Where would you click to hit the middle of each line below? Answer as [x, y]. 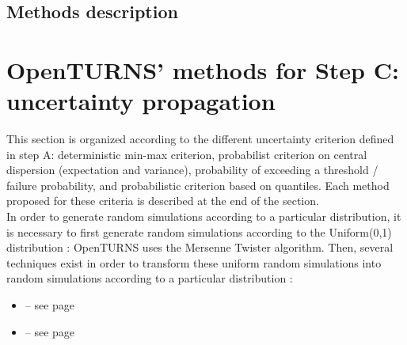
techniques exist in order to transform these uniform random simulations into [194, 262]
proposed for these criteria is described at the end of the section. [163, 201]
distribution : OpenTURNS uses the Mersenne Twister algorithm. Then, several [200, 247]
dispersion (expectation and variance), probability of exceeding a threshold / [192, 170]
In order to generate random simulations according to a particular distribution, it [204, 216]
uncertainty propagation [141, 101]
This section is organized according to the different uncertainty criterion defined [200, 139]
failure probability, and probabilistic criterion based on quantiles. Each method [198, 185]
